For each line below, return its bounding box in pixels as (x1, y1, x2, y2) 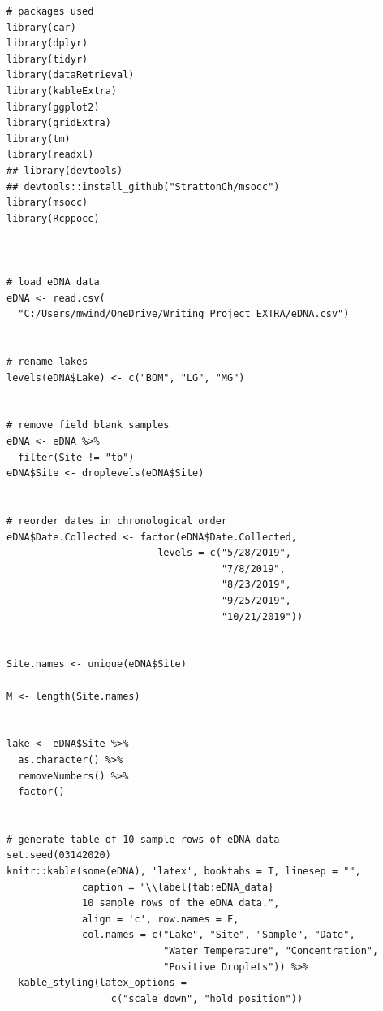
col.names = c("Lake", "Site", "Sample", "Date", (82, 929, 355, 941)
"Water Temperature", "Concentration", (163, 945, 379, 957)
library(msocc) (6, 197, 88, 209)
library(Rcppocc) (6, 212, 100, 224)
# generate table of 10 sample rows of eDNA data (6, 833, 280, 845)
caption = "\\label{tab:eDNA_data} (82, 881, 274, 893)
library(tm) (6, 132, 71, 145)
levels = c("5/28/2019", (157, 547, 291, 559)
